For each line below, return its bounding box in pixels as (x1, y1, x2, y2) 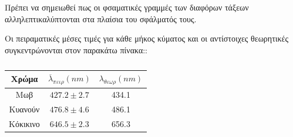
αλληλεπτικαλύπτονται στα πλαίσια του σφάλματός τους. (5, 12, 197, 25)
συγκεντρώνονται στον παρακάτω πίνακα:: (5, 43, 148, 56)
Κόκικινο (9, 118, 40, 130)
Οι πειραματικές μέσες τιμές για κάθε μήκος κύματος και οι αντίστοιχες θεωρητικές (5, 32, 289, 44)
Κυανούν (9, 103, 40, 115)
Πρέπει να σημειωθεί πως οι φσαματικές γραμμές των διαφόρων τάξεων (5, 1, 249, 13)
